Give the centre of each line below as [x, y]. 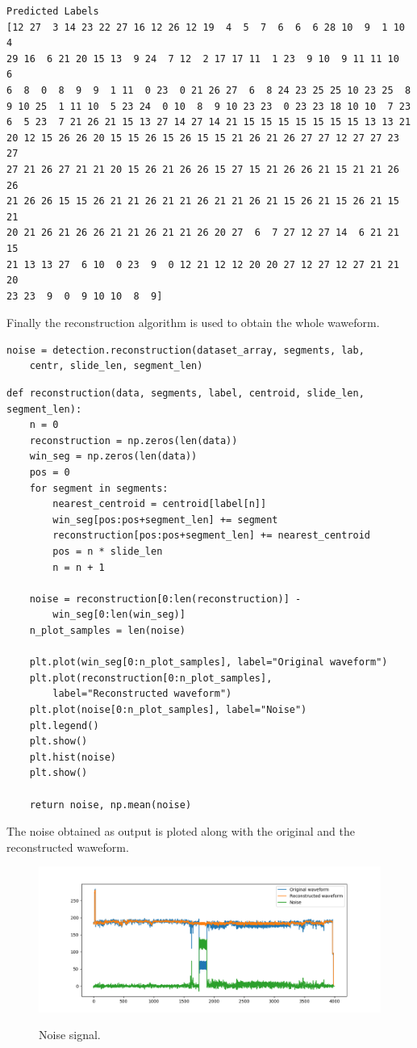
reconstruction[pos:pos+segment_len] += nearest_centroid [212, 536]
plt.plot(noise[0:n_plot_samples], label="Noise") [168, 709]
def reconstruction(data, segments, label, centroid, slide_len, [186, 394]
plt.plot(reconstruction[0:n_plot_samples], [151, 678]
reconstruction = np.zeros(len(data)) [133, 440]
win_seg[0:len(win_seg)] [119, 615]
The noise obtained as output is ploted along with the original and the [181, 831]
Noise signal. [70, 1035]
